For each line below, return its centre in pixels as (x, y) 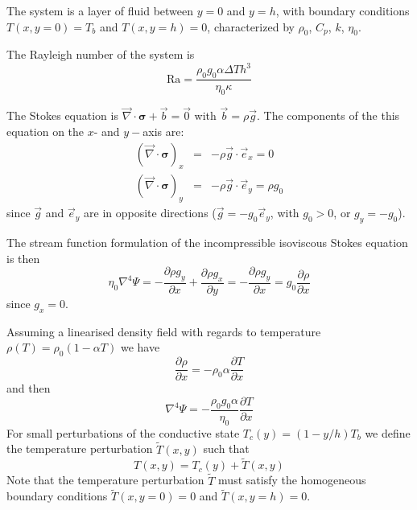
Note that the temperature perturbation (105, 480)
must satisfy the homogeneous (292, 480)
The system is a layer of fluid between (100, 10)
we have (140, 347)
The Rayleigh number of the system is (101, 54)
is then (23, 258)
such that (226, 448)
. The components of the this (328, 115)
